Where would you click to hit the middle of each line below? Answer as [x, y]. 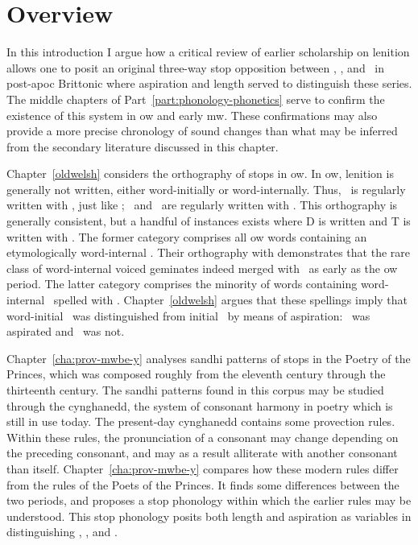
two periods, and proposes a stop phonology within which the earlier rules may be [209, 500]
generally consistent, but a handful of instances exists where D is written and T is [209, 221]
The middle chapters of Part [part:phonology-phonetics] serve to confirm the [196, 99]
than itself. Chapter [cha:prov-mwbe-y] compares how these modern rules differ [203, 468]
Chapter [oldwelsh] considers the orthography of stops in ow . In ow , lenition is [200, 173]
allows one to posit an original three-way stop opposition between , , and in [195, 67]
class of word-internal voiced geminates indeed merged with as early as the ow [202, 268]
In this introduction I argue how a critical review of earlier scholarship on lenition [208, 52]
